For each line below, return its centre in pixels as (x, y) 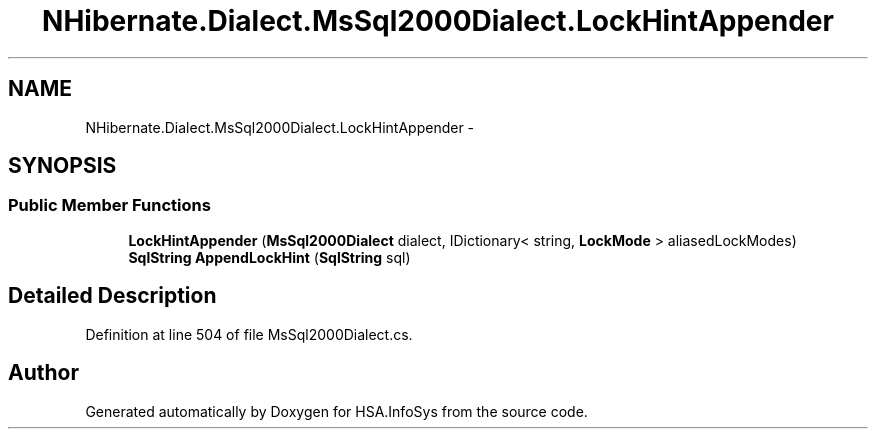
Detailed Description (112, 296)
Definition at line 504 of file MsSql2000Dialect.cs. (249, 334)
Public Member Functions (109, 205)
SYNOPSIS (62, 166)
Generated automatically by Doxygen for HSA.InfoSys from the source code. (336, 411)
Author (43, 373)
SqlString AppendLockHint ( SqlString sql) (269, 257)
